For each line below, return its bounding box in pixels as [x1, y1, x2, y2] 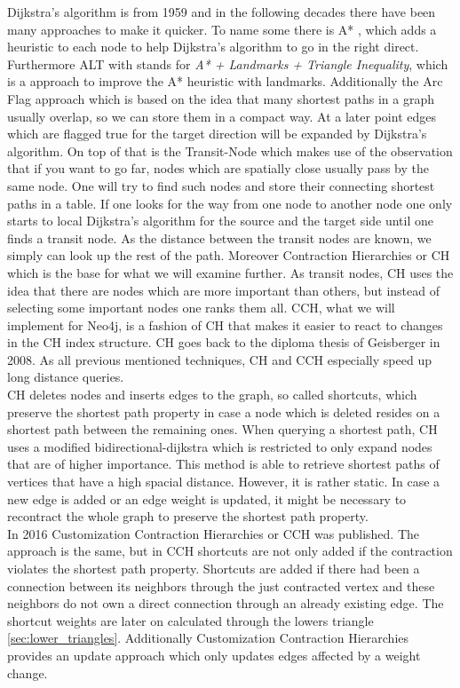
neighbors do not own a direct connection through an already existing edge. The [7, 594, 444, 613]
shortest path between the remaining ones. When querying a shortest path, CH [7, 420, 438, 439]
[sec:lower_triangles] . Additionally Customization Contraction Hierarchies [7, 629, 409, 647]
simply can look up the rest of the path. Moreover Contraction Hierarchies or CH [7, 246, 450, 265]
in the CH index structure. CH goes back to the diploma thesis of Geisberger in [7, 333, 440, 352]
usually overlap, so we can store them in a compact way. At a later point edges [7, 107, 436, 125]
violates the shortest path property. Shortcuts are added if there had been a [7, 559, 420, 577]
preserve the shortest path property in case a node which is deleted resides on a [7, 402, 440, 421]
